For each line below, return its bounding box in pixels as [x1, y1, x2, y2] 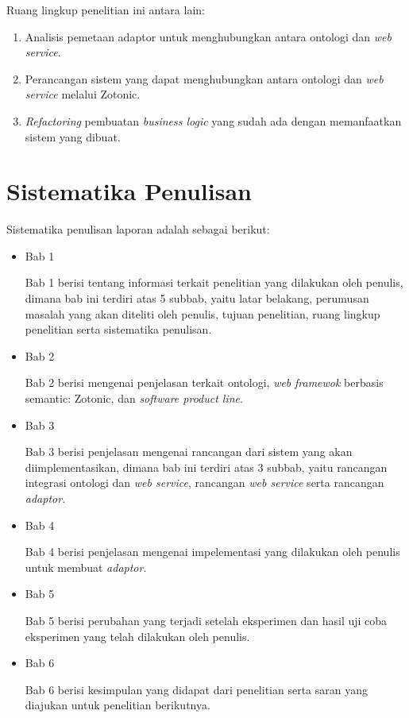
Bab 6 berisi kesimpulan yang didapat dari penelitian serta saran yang [25, 681, 368, 697]
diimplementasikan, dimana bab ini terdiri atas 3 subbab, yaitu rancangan [25, 458, 388, 475]
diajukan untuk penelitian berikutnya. [25, 697, 210, 713]
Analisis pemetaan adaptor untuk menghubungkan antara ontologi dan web [25, 28, 392, 44]
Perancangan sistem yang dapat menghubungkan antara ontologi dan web [25, 70, 384, 87]
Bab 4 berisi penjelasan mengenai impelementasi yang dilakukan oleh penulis [25, 543, 400, 560]
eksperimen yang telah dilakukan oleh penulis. [25, 627, 250, 644]
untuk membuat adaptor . [25, 558, 147, 575]
